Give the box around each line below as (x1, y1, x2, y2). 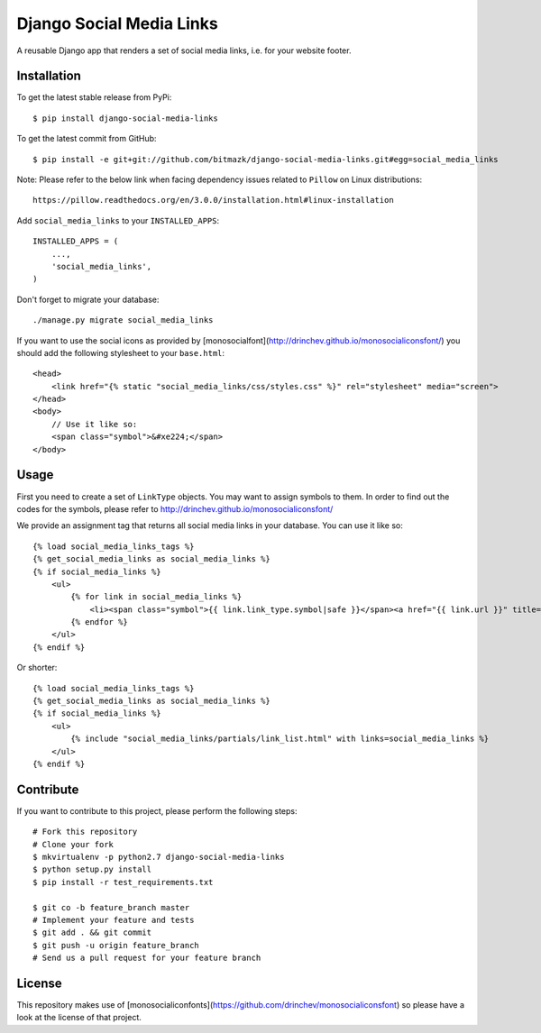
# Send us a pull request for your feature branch (32, 953, 261, 964)
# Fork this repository (32, 827, 138, 837)
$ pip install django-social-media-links (32, 113, 218, 123)
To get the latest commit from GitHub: (16, 133, 157, 144)
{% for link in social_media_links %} (70, 591, 243, 602)
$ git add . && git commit (32, 928, 152, 937)
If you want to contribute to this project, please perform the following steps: (16, 805, 298, 816)
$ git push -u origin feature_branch (32, 940, 200, 950)
